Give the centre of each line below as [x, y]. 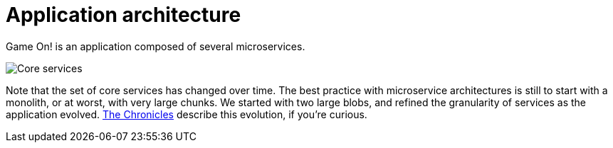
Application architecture [124, 15]
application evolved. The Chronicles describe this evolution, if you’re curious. [187, 114]
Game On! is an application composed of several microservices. [156, 46]
